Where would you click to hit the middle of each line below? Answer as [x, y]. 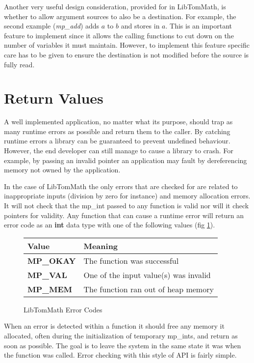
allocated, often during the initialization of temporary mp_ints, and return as [121, 335]
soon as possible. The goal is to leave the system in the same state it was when [123, 345]
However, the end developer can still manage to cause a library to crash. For [119, 151]
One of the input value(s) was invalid [147, 275]
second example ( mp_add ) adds [52, 26]
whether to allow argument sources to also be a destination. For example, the [120, 16]
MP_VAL [47, 275]
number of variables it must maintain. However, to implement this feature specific [127, 45]
